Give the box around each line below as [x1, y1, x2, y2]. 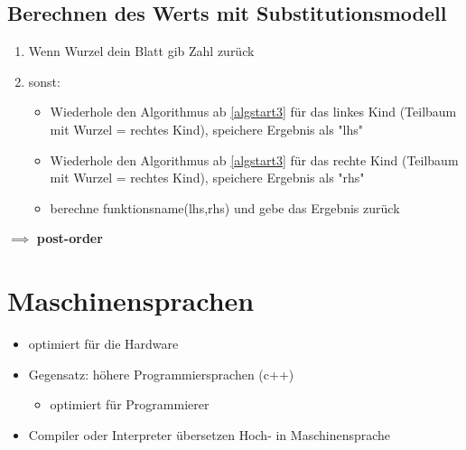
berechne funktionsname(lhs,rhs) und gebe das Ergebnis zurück [50, 198, 400, 217]
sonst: [28, 71, 61, 90]
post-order [36, 229, 103, 248]
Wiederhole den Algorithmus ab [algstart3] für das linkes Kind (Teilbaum [50, 102, 457, 121]
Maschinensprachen [7, 282, 255, 319]
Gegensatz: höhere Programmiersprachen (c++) [28, 364, 294, 383]
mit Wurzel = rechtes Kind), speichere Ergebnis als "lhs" [50, 119, 364, 138]
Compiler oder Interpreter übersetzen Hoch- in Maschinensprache [28, 425, 391, 444]
